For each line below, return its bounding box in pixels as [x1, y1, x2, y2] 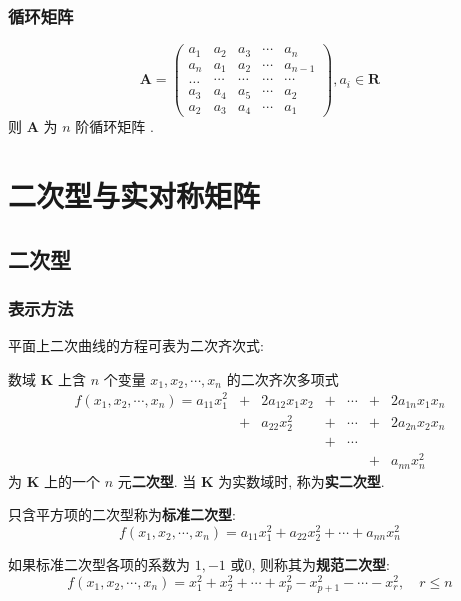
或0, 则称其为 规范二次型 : [230, 553, 390, 574]
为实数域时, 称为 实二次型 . [218, 470, 385, 491]
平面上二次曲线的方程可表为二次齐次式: [8, 335, 264, 356]
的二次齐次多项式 [226, 368, 339, 389]
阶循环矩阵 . [75, 116, 154, 137]
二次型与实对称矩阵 [8, 175, 261, 216]
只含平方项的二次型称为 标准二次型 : [8, 504, 236, 525]
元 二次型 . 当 [117, 470, 197, 491]
